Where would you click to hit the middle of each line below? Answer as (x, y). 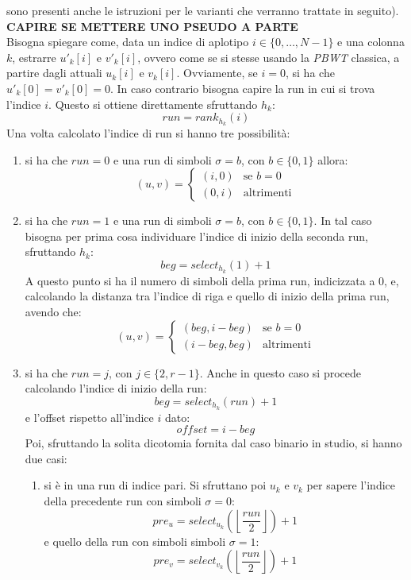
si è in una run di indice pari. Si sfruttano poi (155, 485)
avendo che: (53, 312)
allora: (333, 159)
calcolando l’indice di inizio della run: (116, 388)
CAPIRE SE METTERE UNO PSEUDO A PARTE (152, 26)
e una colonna (371, 42)
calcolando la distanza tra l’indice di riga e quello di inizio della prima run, (207, 296)
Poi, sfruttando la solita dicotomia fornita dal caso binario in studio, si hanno (213, 443)
